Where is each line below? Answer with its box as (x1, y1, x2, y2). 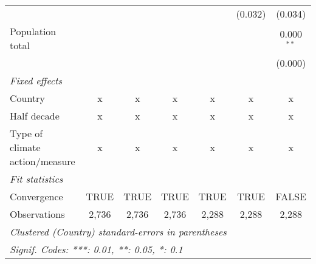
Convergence (10, 189, 63, 203)
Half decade (10, 109, 60, 123)
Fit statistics (10, 172, 63, 186)
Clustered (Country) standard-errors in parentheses (10, 225, 227, 239)
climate (10, 140, 41, 154)
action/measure (10, 154, 75, 168)
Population (10, 24, 57, 38)
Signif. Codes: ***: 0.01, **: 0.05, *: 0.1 (10, 242, 183, 256)
